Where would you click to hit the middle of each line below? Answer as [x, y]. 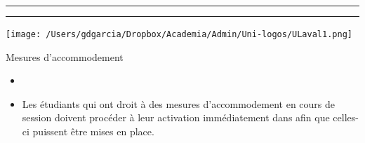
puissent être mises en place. [93, 131]
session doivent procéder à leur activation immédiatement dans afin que [176, 117]
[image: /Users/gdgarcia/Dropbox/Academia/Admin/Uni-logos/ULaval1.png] [179, 34]
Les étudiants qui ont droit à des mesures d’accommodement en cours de [179, 103]
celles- [346, 117]
